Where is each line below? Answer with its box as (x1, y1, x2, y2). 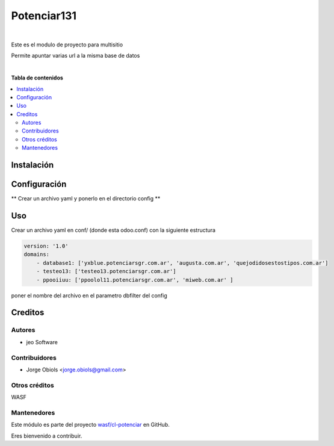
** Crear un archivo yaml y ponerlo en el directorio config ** (11, 195, 161, 202)
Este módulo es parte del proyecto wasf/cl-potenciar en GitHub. (11, 421, 170, 429)
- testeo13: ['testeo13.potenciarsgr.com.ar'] (36, 268, 177, 275)
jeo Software (26, 338, 58, 345)
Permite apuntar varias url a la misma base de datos (11, 52, 140, 60)
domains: (23, 251, 50, 258)
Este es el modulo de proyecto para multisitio (11, 41, 123, 48)
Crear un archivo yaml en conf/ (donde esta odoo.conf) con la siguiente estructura (11, 226, 216, 234)
